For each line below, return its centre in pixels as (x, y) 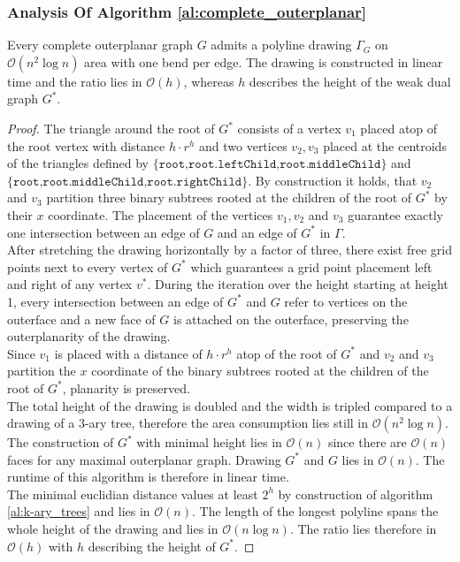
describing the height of (152, 546)
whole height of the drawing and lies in (113, 529)
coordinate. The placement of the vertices (161, 214)
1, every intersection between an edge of (115, 301)
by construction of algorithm (356, 494)
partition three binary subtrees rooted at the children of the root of (229, 197)
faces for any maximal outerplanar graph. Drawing (144, 459)
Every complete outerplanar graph (100, 45)
